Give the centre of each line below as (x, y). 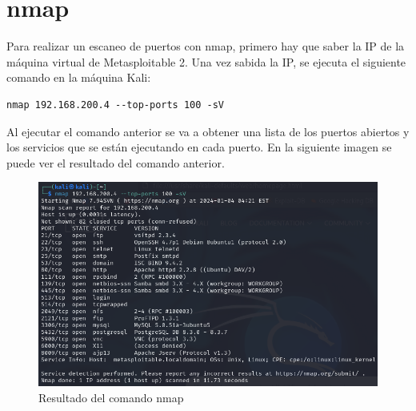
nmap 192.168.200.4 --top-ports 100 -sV (116, 105)
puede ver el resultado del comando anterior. (116, 162)
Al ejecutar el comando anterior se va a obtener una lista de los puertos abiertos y (208, 131)
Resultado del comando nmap (111, 398)
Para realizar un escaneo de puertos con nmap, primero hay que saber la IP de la (206, 46)
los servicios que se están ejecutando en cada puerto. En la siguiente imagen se (199, 147)
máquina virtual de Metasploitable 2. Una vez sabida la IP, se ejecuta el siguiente (206, 61)
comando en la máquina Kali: (79, 77)
